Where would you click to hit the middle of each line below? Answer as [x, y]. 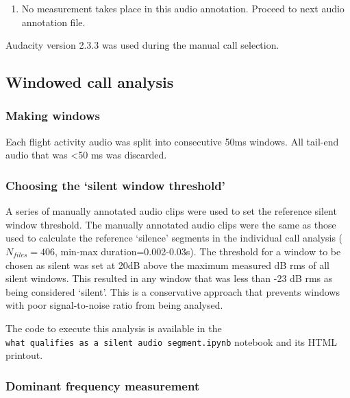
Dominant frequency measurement [103, 385]
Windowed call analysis [90, 82]
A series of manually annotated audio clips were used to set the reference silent [171, 211]
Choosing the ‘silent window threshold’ [115, 185]
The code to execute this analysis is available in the [114, 328]
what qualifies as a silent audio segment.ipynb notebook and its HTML [171, 341]
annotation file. [53, 22]
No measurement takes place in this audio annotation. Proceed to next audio [183, 8]
